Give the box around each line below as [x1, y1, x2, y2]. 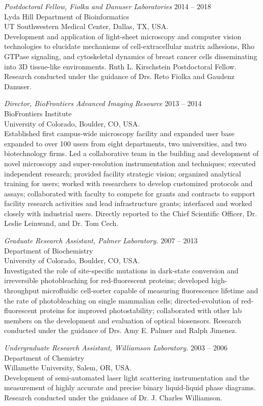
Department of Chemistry [4, 352, 85, 363]
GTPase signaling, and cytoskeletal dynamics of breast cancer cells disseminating [4, 50, 257, 61]
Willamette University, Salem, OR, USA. [4, 362, 132, 373]
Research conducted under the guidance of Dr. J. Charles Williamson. [4, 392, 222, 402]
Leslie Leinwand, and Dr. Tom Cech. [4, 218, 119, 229]
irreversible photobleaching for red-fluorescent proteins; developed [4, 275, 209, 286]
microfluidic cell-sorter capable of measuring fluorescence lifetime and [41, 285, 258, 296]
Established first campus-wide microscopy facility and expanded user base [4, 128, 234, 139]
